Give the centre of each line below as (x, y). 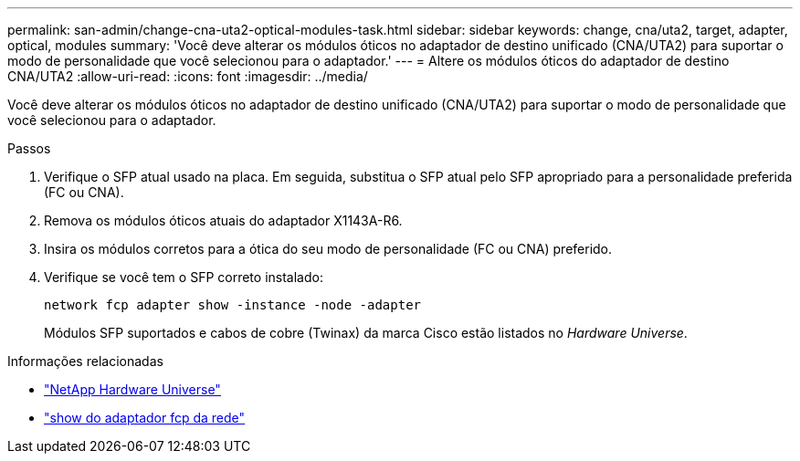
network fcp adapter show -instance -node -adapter (233, 305)
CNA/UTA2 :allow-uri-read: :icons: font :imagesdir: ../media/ (188, 76)
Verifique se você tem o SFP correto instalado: (184, 277)
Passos (29, 148)
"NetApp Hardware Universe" (132, 389)
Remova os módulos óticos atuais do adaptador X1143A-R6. (223, 220)
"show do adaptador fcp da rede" (145, 418)
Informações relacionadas (85, 361)
